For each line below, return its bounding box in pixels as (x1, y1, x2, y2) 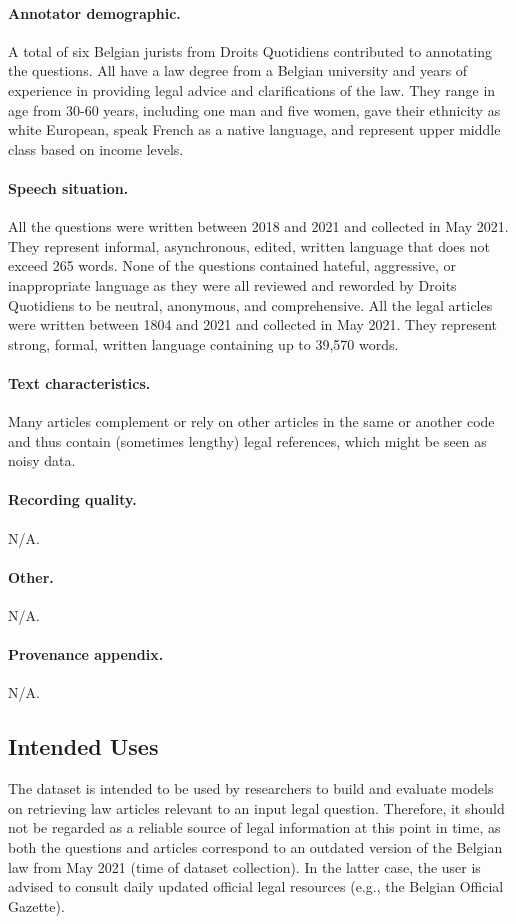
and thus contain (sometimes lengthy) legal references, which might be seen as (8, 430, 487, 451)
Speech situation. (8, 177, 129, 198)
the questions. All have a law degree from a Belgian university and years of (8, 60, 468, 81)
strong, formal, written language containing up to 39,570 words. (8, 333, 399, 354)
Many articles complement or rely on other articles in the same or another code (8, 411, 495, 432)
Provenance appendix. (8, 644, 164, 665)
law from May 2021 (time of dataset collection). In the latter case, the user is (8, 856, 481, 877)
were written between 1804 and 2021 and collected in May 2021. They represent (8, 314, 498, 335)
